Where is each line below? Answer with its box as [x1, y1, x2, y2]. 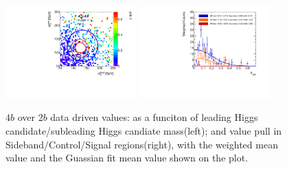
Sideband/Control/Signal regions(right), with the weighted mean [5, 137, 278, 151]
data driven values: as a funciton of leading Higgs [50, 110, 258, 124]
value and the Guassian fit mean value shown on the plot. [5, 150, 249, 165]
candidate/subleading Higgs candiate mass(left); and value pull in [5, 124, 282, 138]
